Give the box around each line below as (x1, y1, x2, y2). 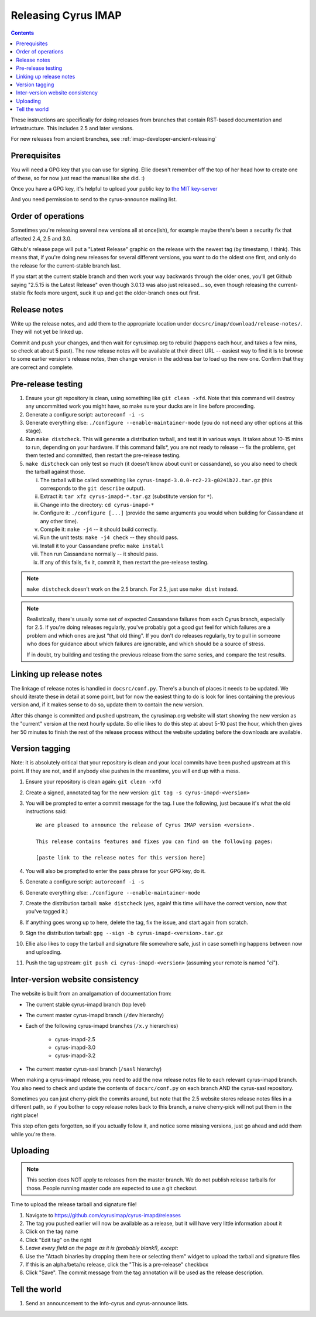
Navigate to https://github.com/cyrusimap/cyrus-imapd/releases (25, 1211, 181, 1218)
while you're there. (11, 1130, 56, 1137)
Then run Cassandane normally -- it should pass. (40, 550, 159, 557)
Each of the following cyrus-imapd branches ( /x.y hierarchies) (25, 1023, 178, 1030)
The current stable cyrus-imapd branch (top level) (25, 1001, 146, 1008)
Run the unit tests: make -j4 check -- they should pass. (40, 534, 178, 541)
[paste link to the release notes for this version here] (36, 854, 206, 861)
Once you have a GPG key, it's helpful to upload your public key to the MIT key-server (11, 185, 218, 192)
